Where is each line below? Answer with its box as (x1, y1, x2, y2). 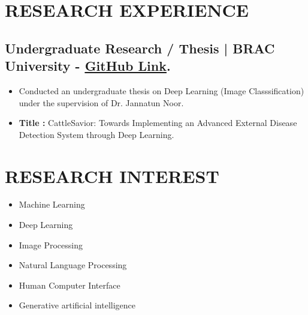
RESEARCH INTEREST (5, 163, 219, 188)
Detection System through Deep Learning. (19, 128, 174, 140)
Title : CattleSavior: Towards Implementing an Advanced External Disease (19, 116, 297, 129)
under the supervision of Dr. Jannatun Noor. (19, 96, 184, 109)
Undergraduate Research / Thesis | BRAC (5, 38, 275, 57)
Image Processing (19, 238, 83, 251)
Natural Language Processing (19, 259, 127, 271)
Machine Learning (19, 198, 85, 211)
